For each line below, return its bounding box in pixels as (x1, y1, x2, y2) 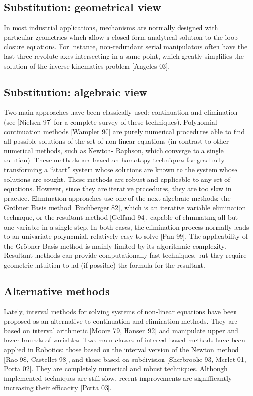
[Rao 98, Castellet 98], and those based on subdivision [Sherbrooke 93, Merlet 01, (4, 354, 246, 364)
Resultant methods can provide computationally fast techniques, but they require (4, 250, 247, 260)
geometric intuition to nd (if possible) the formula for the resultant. (4, 259, 205, 270)
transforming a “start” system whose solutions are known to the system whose (4, 164, 237, 174)
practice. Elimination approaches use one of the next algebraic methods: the (4, 193, 231, 203)
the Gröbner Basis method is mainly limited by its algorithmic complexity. (4, 240, 226, 251)
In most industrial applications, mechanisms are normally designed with (4, 22, 218, 33)
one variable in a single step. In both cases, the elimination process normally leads (4, 221, 249, 232)
